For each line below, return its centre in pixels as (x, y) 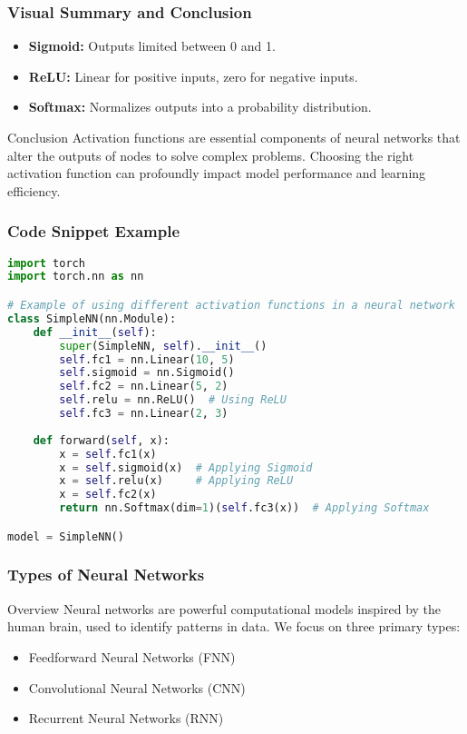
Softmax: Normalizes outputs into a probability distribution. (200, 107)
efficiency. (34, 190)
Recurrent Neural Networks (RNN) (126, 718)
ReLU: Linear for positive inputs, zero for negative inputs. (193, 76)
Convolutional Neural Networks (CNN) (137, 687)
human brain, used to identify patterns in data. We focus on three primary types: (234, 626)
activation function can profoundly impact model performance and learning (217, 173)
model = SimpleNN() (66, 536)
